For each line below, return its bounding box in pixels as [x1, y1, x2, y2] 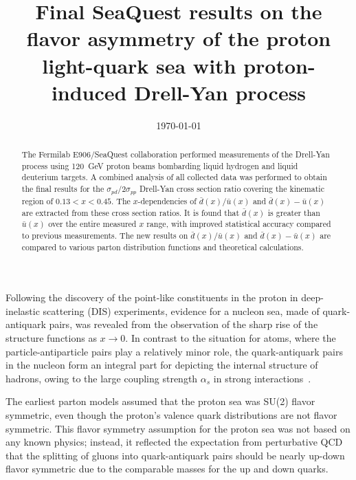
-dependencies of [137, 195, 197, 206]
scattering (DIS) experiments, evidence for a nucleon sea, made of [43, 303, 320, 318]
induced [51, 78, 127, 106]
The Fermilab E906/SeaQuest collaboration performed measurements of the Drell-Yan [21, 149, 330, 160]
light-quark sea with [42, 51, 236, 79]
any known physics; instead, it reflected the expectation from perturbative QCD [5, 435, 343, 449]
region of [21, 195, 54, 206]
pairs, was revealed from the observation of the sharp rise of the [49, 317, 318, 331]
